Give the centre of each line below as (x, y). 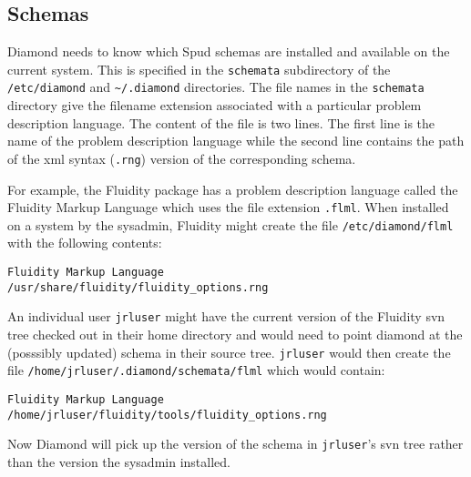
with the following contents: (85, 243)
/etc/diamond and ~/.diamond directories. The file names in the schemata (216, 87)
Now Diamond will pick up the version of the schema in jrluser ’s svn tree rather (235, 444)
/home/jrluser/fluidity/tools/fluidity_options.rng (167, 415)
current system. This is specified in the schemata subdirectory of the (199, 69)
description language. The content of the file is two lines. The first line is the (221, 122)
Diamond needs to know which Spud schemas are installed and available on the (229, 51)
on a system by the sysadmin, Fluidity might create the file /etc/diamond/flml (230, 224)
